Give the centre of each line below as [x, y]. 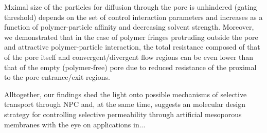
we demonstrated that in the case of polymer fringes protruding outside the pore [131, 37]
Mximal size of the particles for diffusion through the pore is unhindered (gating [131, 7]
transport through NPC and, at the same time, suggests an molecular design [125, 104]
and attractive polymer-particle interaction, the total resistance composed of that [132, 47]
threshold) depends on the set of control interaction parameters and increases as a [133, 17]
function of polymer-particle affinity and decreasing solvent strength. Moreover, [129, 27]
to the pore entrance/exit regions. [57, 77]
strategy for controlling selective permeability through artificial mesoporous [123, 114]
